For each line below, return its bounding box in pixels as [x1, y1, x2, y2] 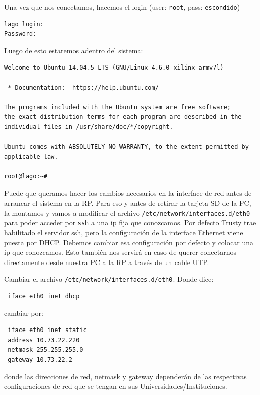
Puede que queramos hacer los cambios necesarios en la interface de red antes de [4, 187, 252, 198]
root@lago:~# [4, 172, 47, 180]
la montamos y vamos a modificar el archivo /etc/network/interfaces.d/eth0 [4, 207, 250, 218]
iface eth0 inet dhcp [8, 293, 80, 300]
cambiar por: [4, 307, 43, 318]
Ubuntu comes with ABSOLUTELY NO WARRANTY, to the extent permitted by [4, 143, 249, 151]
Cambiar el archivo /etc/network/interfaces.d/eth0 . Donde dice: [4, 274, 214, 284]
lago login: [4, 20, 44, 28]
